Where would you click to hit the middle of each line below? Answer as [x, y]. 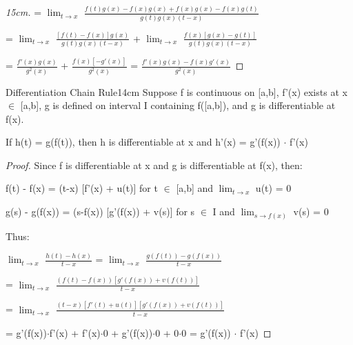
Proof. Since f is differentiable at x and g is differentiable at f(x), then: [154, 165]
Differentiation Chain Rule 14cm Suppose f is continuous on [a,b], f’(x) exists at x [176, 91]
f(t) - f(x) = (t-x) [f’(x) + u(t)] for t [82, 188]
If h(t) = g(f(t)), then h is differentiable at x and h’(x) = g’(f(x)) [143, 142]
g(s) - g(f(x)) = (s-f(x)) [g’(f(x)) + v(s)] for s [100, 211]
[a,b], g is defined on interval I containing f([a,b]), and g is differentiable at [178, 105]
